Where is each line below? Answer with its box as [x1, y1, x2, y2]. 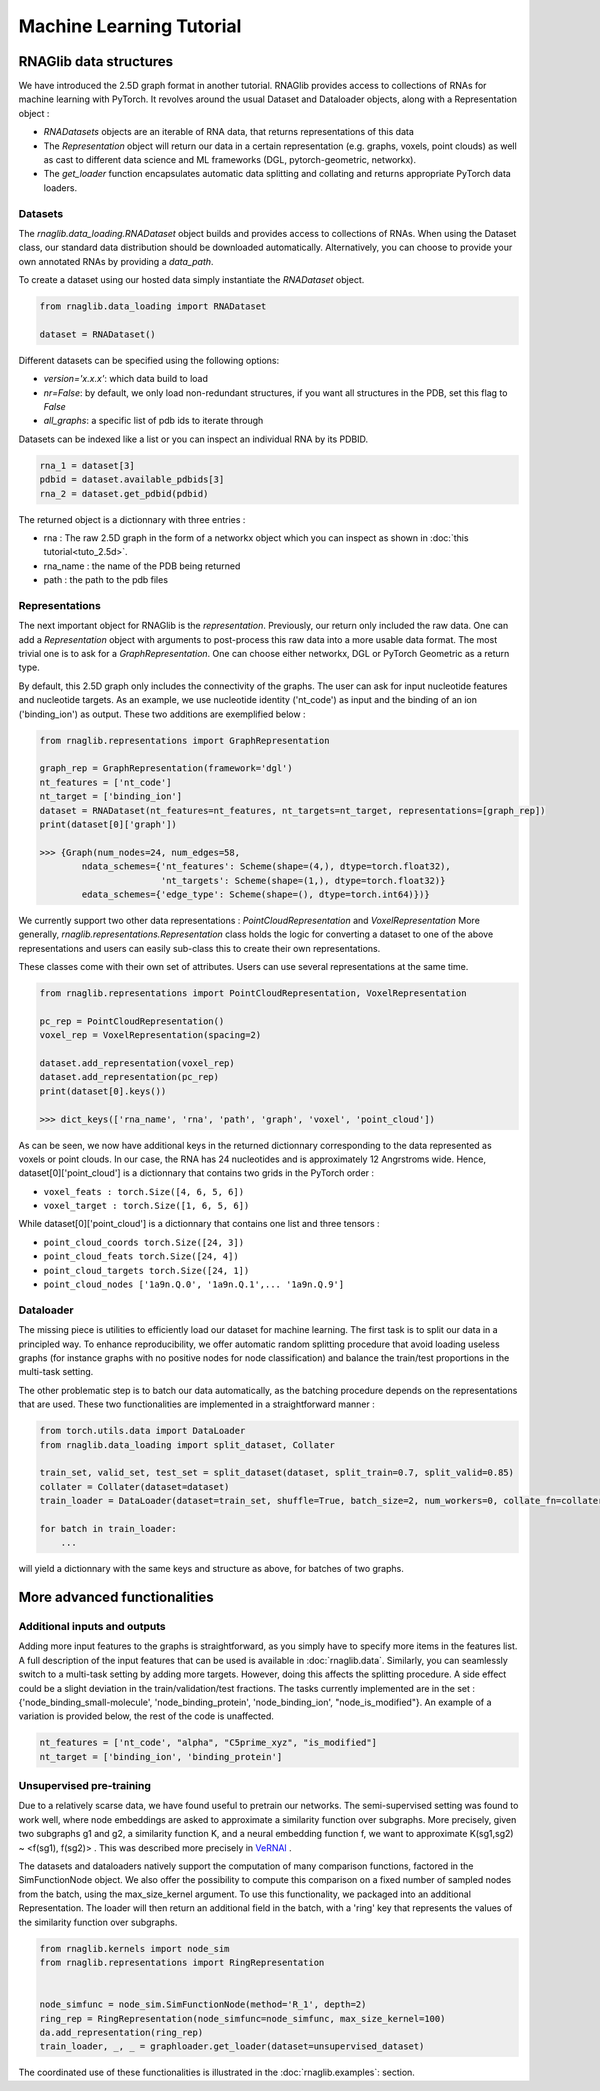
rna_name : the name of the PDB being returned [43, 560, 241, 572]
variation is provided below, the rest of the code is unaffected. [18, 1710, 275, 1722]
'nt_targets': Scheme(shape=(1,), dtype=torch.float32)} [160, 875, 446, 886]
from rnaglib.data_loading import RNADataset [39, 301, 267, 312]
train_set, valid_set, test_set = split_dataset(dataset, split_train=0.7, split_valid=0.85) [39, 1467, 515, 1479]
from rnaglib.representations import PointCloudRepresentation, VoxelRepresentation [39, 988, 467, 999]
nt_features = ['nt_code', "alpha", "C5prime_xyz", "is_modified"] [39, 1737, 378, 1749]
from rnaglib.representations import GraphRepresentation [39, 735, 330, 746]
